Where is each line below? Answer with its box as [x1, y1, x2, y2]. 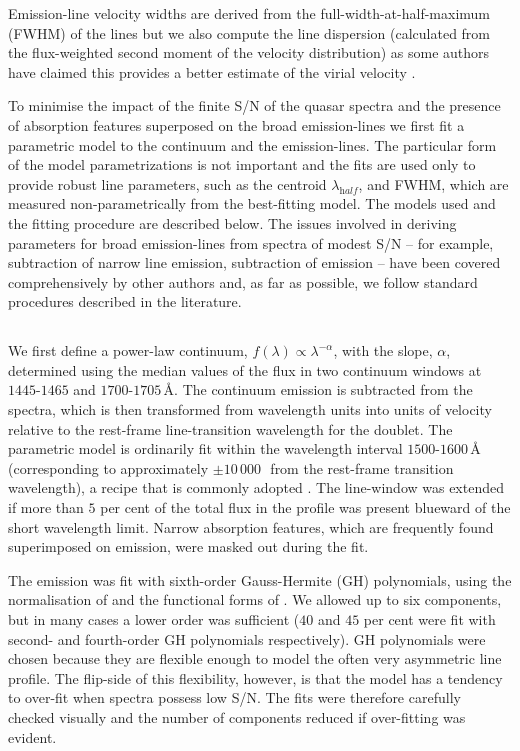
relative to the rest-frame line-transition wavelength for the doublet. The [8, 418, 453, 439]
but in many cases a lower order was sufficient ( [8, 609, 300, 630]
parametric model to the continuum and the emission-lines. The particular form [8, 134, 497, 155]
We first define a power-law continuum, [8, 340, 248, 361]
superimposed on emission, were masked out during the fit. [8, 536, 369, 557]
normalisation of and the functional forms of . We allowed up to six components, [8, 589, 502, 610]
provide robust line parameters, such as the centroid [8, 173, 327, 194]
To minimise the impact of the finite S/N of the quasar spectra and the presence [8, 95, 501, 116]
